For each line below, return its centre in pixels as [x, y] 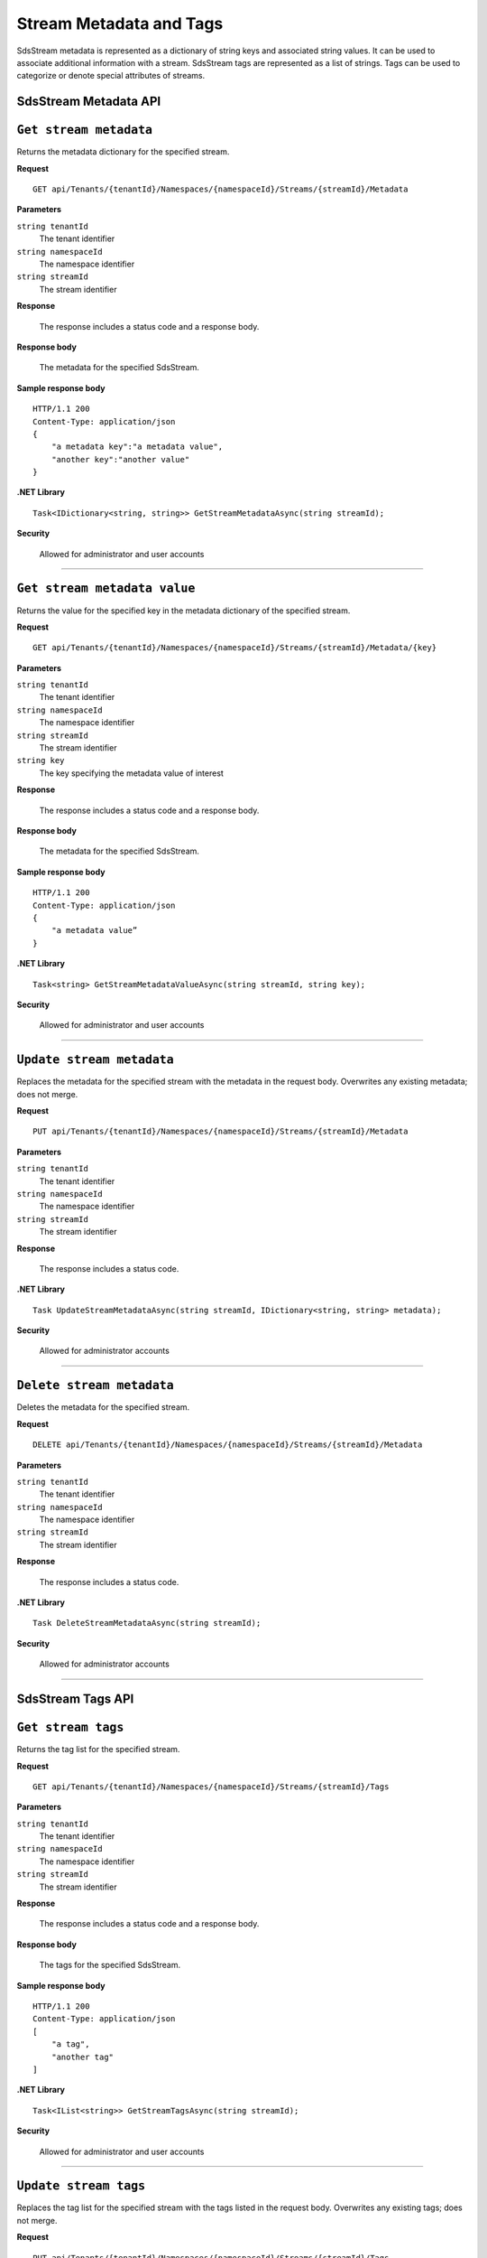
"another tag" [83, 2057]
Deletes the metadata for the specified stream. [103, 1407]
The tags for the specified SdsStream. [110, 1965]
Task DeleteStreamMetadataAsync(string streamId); [147, 1623]
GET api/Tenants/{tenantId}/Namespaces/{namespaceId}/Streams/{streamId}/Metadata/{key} [235, 648]
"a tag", [70, 2044]
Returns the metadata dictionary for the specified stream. [123, 152]
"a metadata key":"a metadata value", [137, 447]
